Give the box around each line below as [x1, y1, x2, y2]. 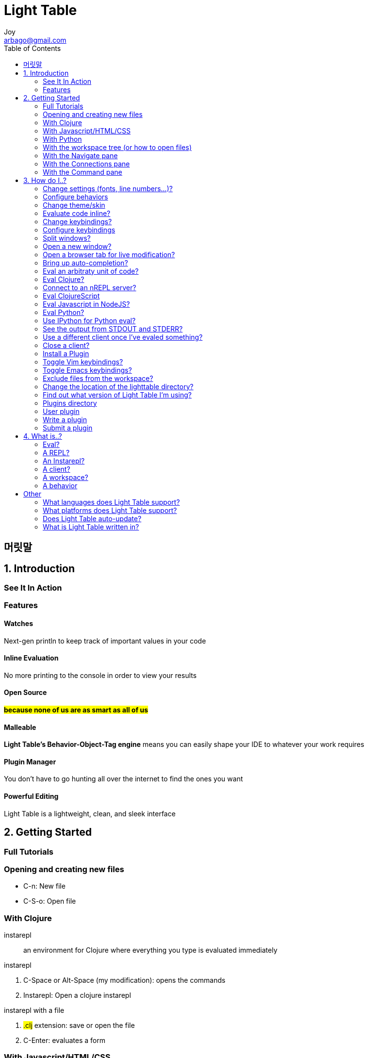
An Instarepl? [43, 456, 85, 465]
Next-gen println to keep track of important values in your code [4, 636, 206, 645]
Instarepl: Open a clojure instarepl [23, 991, 131, 1000]
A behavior [43, 481, 78, 490]
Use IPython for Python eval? [43, 316, 136, 325]
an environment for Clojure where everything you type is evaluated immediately [23, 946, 278, 955]
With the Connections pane [43, 159, 130, 168]
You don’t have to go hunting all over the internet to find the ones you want [4, 775, 243, 783]
